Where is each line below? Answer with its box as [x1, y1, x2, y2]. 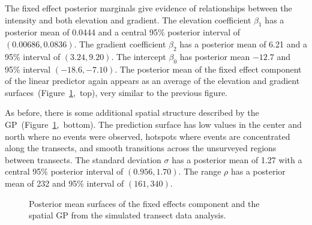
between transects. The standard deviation [5, 153, 161, 166]
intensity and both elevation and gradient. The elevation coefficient [5, 13, 251, 26]
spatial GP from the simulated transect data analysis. [29, 209, 226, 221]
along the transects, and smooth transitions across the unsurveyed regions [5, 142, 277, 154]
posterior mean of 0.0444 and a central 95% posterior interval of [5, 26, 240, 38]
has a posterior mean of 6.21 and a [179, 37, 307, 50]
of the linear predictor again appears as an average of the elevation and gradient [5, 74, 300, 87]
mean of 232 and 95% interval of [5, 176, 124, 189]
